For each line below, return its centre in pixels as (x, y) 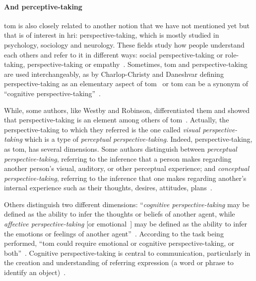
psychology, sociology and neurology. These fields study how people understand (124, 44)
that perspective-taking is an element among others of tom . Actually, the (117, 120)
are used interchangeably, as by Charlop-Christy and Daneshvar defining (114, 74)
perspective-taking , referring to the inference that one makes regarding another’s (125, 178)
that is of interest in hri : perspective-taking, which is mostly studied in (112, 35)
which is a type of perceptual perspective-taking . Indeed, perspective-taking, (138, 139)
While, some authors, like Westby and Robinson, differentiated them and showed (127, 110)
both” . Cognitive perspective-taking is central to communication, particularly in (127, 253)
